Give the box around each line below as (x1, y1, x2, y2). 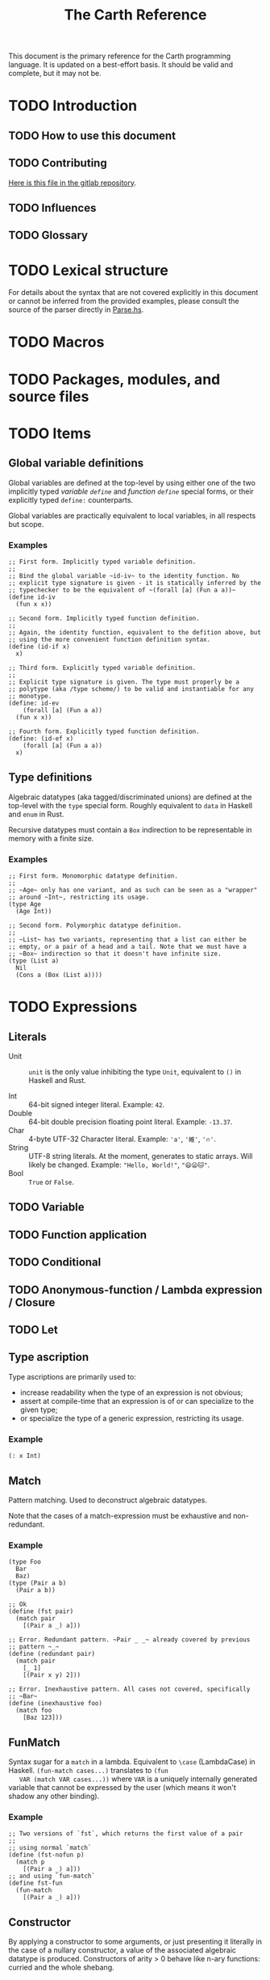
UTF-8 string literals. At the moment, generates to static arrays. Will (28, 1152, 253, 1161)
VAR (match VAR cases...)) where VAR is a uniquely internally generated (19, 1774, 258, 1784)
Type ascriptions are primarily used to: (8, 1371, 137, 1381)
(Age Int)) (15, 908, 52, 916)
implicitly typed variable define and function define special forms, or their (8, 487, 254, 496)
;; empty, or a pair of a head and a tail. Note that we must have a (8, 943, 247, 951)
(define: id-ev (8, 699, 60, 707)
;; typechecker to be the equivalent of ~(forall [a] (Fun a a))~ (8, 586, 236, 594)
